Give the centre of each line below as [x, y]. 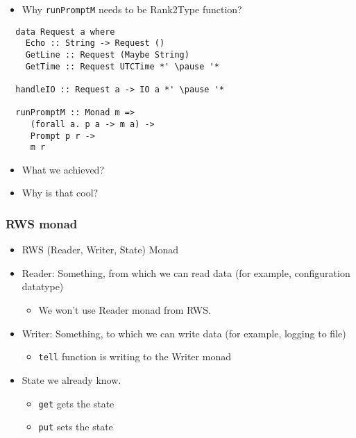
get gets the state [76, 403]
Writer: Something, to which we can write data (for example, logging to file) [184, 333]
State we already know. [71, 379]
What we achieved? [63, 169]
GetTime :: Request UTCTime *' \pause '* [122, 66]
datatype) [43, 286]
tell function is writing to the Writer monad [135, 356]
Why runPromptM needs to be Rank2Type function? [132, 9]
